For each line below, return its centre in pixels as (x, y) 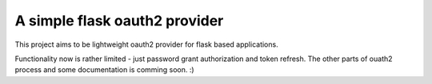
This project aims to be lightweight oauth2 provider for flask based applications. (147, 44)
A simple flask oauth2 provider (119, 21)
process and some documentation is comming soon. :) (105, 70)
